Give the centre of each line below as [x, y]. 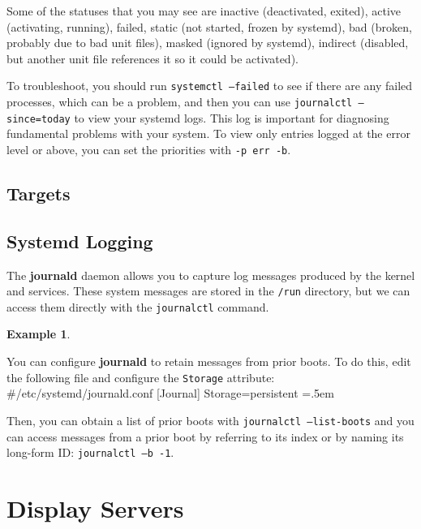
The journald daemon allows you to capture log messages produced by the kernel [211, 275]
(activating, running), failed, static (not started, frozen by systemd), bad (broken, [209, 26]
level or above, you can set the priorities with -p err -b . [149, 149]
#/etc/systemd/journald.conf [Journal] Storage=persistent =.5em [170, 393]
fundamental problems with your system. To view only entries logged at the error [208, 133]
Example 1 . [39, 334]
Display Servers [95, 508]
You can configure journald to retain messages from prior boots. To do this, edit [209, 361]
